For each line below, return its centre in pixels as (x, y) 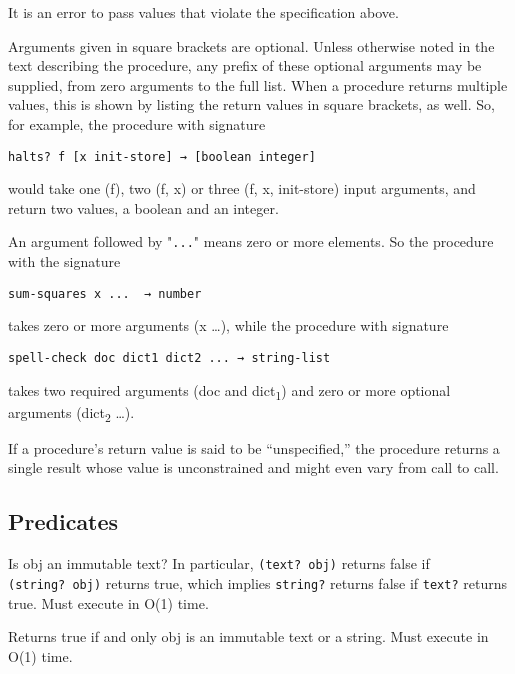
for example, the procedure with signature (137, 123)
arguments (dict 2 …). (71, 413)
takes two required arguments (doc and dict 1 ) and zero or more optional (229, 391)
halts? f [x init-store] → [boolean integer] (162, 156)
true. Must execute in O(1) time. (108, 602)
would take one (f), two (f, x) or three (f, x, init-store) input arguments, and (242, 188)
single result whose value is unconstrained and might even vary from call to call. (253, 467)
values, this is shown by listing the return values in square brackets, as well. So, (251, 104)
